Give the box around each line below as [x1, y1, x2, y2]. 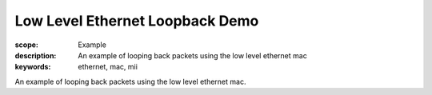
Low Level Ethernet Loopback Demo [14, 12, 259, 30]
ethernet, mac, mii [78, 62, 138, 72]
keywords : [14, 62, 51, 72]
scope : [14, 40, 39, 49]
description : [14, 50, 57, 60]
